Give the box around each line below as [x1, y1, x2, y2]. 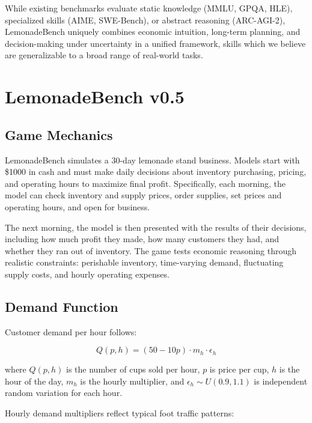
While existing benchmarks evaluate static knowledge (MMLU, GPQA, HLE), [5, 2, 293, 14]
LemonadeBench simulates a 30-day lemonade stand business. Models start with [5, 153, 300, 166]
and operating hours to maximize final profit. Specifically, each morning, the [5, 177, 286, 189]
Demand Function [5, 297, 118, 315]
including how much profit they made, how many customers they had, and [5, 233, 280, 245]
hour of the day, [5, 374, 64, 387]
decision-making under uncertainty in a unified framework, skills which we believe [5, 37, 306, 49]
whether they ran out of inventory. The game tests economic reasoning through [5, 244, 296, 257]
